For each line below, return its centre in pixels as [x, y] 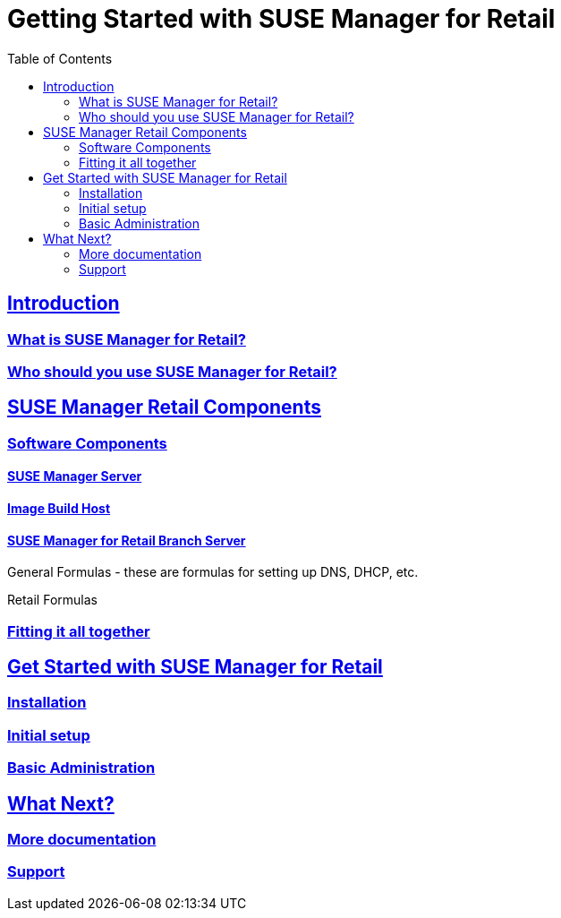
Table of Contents [60, 58]
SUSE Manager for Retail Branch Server [127, 540]
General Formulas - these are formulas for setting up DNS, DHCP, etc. [213, 572]
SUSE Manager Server [75, 476]
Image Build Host [59, 509]
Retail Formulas [52, 600]
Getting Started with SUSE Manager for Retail [281, 19]
